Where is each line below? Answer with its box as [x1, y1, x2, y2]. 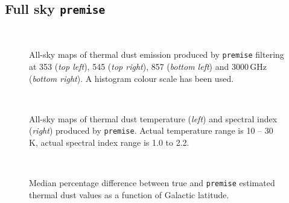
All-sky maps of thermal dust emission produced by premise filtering [29, 48, 284, 61]
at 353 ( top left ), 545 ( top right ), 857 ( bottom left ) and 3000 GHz [29, 60, 267, 73]
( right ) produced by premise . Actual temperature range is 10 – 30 [29, 124, 273, 137]
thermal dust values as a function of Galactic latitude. [29, 188, 229, 201]
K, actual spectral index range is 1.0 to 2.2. [29, 136, 189, 149]
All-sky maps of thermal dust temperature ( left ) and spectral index [29, 112, 278, 125]
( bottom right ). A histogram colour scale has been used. [29, 72, 234, 84]
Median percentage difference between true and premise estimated [29, 176, 275, 189]
